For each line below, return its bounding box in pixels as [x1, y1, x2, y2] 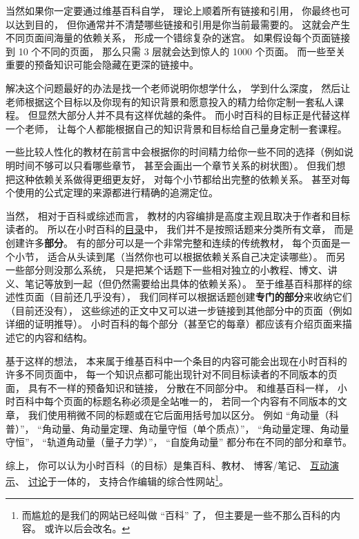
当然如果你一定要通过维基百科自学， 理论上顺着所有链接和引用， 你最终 [6, 3, 331, 17]
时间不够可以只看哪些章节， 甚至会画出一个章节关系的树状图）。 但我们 [14, 158, 336, 172]
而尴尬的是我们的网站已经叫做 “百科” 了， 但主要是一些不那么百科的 [21, 507, 331, 522]
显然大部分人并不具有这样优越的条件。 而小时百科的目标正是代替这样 [37, 108, 351, 122]
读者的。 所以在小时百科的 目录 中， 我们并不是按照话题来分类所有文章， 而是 [6, 222, 353, 236]
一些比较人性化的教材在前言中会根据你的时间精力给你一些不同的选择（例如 [6, 144, 344, 159]
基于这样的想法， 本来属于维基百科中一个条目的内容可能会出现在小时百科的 [6, 353, 347, 368]
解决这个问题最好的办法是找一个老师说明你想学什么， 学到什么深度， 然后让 [6, 80, 351, 95]
